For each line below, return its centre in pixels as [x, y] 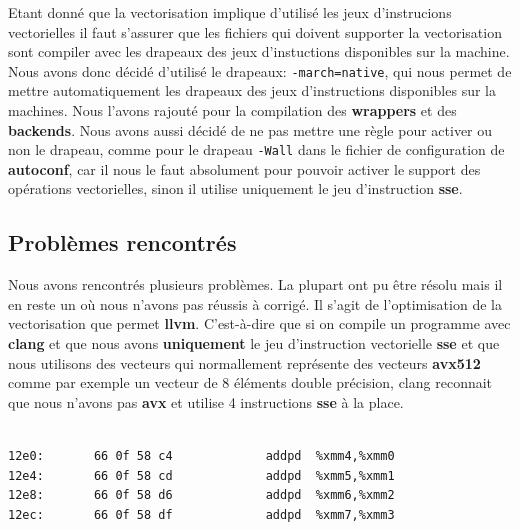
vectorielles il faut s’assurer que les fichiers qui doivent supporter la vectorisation [255, 31]
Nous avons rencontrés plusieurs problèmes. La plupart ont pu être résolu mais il [255, 284]
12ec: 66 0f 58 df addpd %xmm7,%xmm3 [201, 514]
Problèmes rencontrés [122, 242]
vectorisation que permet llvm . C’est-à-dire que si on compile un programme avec [259, 323]
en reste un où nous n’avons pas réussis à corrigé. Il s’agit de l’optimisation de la [255, 303]
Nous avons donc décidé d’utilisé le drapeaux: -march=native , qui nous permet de [260, 70]
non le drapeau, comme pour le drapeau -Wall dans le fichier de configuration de [256, 149]
